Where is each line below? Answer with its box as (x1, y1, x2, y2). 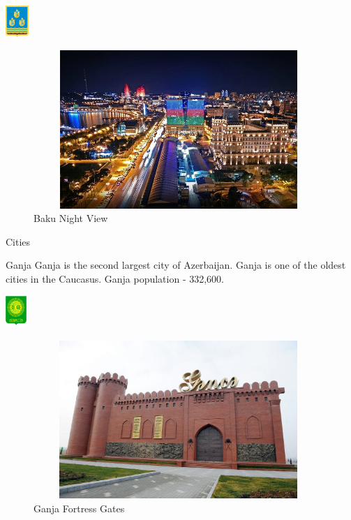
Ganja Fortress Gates (33, 500, 125, 515)
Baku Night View (33, 211, 108, 225)
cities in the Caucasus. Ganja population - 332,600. (6, 272, 225, 286)
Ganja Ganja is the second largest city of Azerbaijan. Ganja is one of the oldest (6, 258, 346, 272)
